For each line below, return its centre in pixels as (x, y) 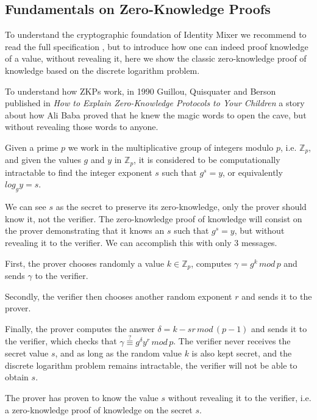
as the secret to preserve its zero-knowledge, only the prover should (181, 207)
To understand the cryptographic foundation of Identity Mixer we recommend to (156, 34)
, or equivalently (253, 172)
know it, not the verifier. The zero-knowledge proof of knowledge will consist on (154, 218)
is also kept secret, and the (242, 353)
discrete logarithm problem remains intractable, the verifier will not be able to (151, 365)
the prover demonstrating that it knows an (85, 230)
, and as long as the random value (118, 353)
